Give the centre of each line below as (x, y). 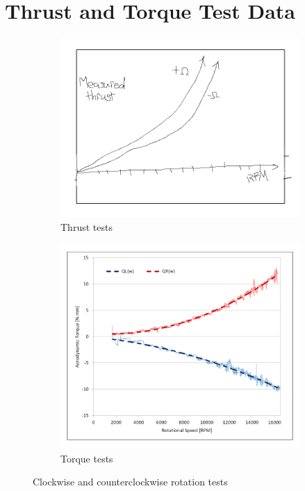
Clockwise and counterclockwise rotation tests (130, 482)
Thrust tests (86, 226)
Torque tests (87, 458)
